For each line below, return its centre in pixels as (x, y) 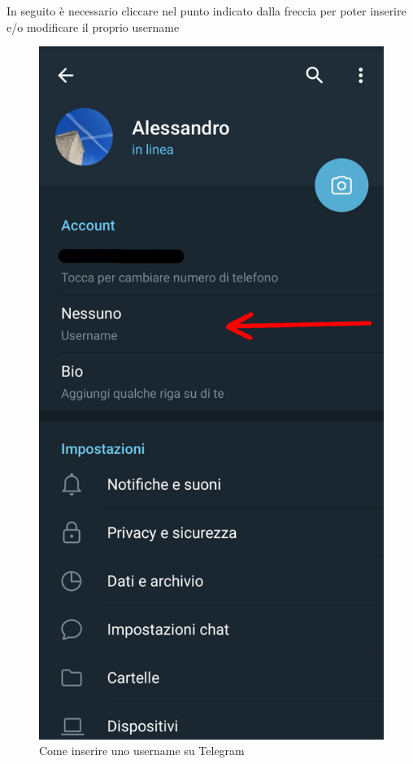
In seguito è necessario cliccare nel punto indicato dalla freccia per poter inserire (206, 11)
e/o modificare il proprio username (93, 26)
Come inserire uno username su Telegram (142, 751)
